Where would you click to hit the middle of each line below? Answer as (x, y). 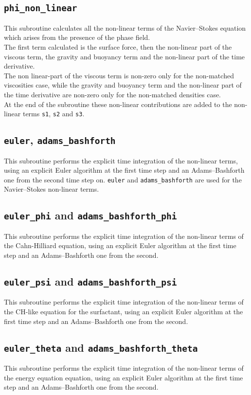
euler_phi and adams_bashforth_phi (90, 215)
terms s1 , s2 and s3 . (54, 114)
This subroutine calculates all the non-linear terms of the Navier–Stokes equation (125, 27)
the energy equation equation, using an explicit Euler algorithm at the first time (124, 377)
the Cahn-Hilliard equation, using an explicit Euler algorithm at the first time (120, 245)
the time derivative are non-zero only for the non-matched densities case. (113, 94)
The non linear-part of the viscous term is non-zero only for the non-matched (119, 75)
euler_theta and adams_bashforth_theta (101, 347)
